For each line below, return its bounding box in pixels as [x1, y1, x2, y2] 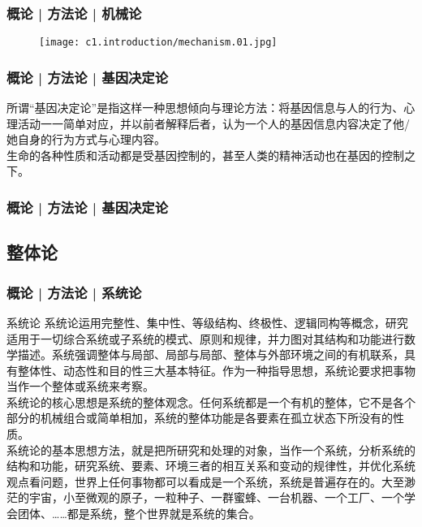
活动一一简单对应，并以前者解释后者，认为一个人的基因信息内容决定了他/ [17, 114, 410, 132]
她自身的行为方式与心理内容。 [6, 131, 166, 148]
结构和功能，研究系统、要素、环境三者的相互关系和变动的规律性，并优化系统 [6, 457, 416, 474]
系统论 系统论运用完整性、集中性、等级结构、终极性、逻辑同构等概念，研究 [6, 313, 408, 330]
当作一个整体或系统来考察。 [6, 378, 154, 395]
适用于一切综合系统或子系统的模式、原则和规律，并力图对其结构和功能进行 [6, 330, 404, 347]
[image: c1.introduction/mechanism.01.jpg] [39, 37, 278, 49]
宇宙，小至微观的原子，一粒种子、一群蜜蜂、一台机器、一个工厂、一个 [28, 489, 404, 506]
